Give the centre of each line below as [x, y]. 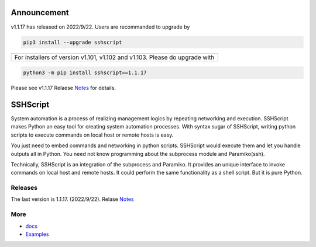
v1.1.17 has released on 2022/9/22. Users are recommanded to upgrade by [100, 27]
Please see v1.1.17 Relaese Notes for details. [63, 88]
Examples [37, 234]
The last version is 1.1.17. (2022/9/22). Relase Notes [72, 199]
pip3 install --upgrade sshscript [73, 42]
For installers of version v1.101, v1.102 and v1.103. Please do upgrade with [114, 57]
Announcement [40, 13]
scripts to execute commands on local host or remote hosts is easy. [92, 135]
